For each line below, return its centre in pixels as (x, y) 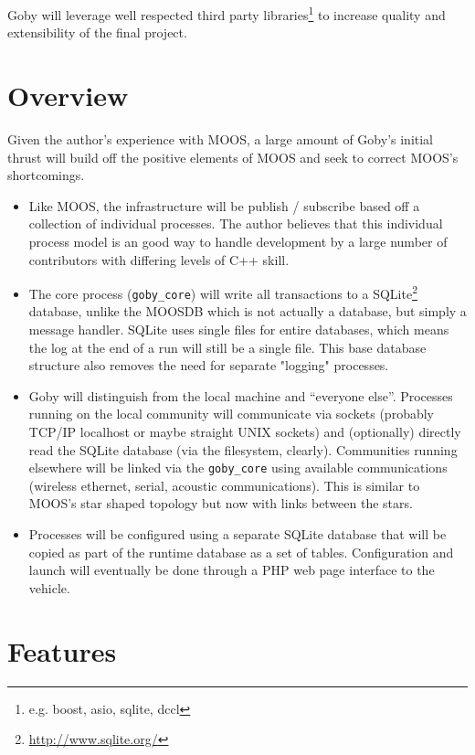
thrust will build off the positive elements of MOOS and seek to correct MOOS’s (233, 157)
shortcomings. (46, 175)
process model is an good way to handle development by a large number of (238, 241)
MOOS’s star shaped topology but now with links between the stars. (221, 503)
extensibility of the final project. (97, 32)
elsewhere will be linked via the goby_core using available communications (238, 468)
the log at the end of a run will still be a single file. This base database (227, 347)
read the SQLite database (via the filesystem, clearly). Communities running (243, 449)
